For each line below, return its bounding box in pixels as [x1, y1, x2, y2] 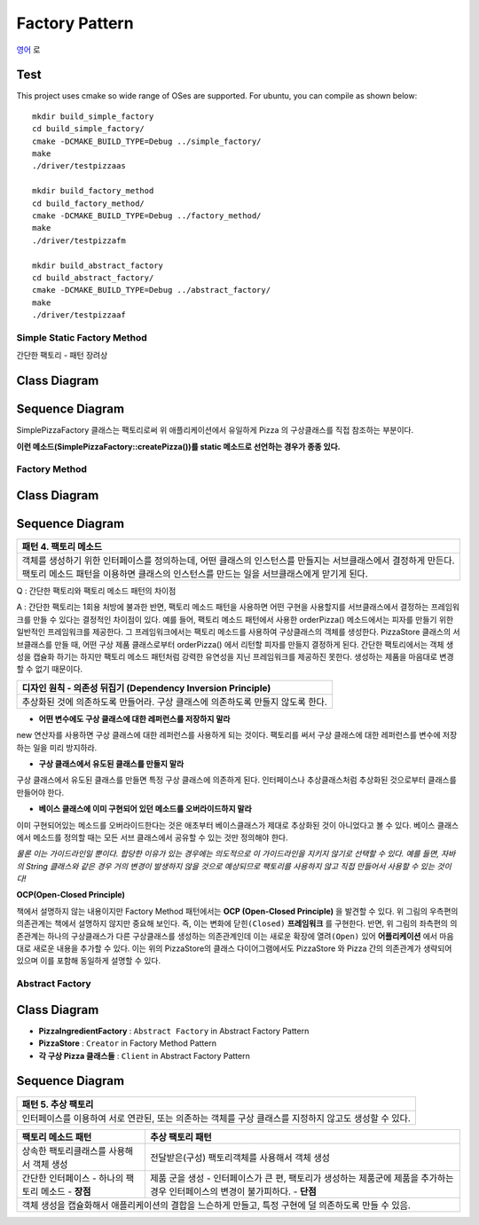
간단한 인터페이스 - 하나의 [21, 1172, 124, 1184]
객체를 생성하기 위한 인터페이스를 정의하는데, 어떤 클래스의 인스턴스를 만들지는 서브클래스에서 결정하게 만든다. [21, 554, 455, 567]
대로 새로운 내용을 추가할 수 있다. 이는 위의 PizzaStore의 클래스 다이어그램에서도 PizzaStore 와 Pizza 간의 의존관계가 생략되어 [16, 943, 452, 954]
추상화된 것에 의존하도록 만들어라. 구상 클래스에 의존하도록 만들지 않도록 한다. [21, 695, 327, 708]
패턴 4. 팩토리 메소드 [21, 541, 102, 554]
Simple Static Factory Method [16, 331, 148, 343]
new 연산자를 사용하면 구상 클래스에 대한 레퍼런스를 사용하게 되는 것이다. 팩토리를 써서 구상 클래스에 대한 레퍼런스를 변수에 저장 [16, 730, 458, 741]
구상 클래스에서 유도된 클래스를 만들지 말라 [38, 758, 185, 769]
